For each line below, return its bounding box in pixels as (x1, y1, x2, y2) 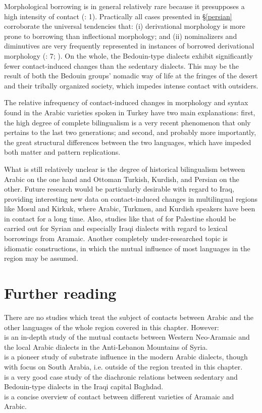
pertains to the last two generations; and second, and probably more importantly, (4, 127, 256, 137)
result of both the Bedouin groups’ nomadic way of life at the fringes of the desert (4, 70, 258, 81)
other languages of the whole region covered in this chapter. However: (4, 322, 219, 332)
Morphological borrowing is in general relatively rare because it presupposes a (4, 1, 245, 11)
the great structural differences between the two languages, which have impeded (4, 136, 251, 147)
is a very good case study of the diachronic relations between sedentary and (4, 371, 238, 382)
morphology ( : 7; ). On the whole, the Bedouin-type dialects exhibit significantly (4, 50, 253, 61)
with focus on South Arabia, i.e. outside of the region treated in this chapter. (4, 361, 243, 372)
